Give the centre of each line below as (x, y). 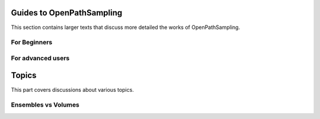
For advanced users (40, 58)
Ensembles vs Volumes (45, 105)
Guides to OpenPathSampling (67, 13)
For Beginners (32, 43)
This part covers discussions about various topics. (73, 89)
